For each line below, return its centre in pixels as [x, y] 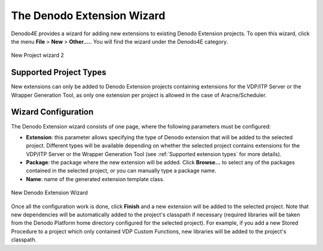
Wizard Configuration [52, 112]
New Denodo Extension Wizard [49, 193]
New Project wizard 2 [37, 55]
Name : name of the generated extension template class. [95, 179]
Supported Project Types [59, 73]
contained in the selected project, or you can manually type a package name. [121, 171]
